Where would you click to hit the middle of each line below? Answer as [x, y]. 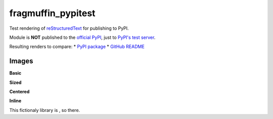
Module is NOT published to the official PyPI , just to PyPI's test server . [82, 37]
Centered [19, 92]
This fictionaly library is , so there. [45, 110]
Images [21, 61]
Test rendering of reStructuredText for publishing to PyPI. [69, 28]
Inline [15, 101]
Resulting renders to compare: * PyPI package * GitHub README [77, 47]
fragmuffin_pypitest [52, 13]
